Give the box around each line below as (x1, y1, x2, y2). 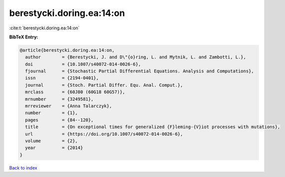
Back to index (9, 165, 37, 171)
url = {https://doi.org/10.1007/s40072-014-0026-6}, (25, 131, 183, 137)
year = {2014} (25, 145, 83, 151)
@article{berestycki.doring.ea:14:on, (19, 47, 115, 53)
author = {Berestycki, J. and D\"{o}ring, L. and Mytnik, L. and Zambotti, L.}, (25, 54, 247, 60)
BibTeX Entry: (9, 34, 38, 40)
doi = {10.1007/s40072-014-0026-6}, (25, 61, 141, 67)
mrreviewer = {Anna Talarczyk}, (25, 103, 112, 109)
